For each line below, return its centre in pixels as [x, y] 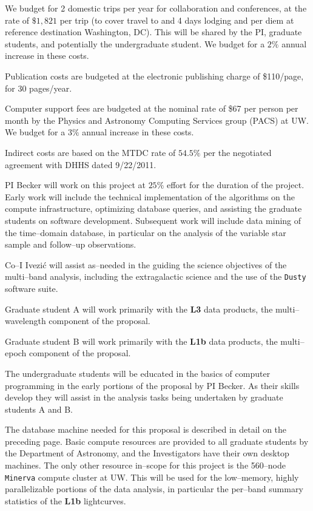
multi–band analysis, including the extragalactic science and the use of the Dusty [156, 276]
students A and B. [39, 409]
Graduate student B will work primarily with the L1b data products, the [141, 341]
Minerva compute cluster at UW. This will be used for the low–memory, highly [152, 477]
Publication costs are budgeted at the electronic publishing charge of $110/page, [154, 76]
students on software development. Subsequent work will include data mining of [153, 220]
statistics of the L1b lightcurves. [66, 500]
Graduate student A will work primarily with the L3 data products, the [139, 309]
